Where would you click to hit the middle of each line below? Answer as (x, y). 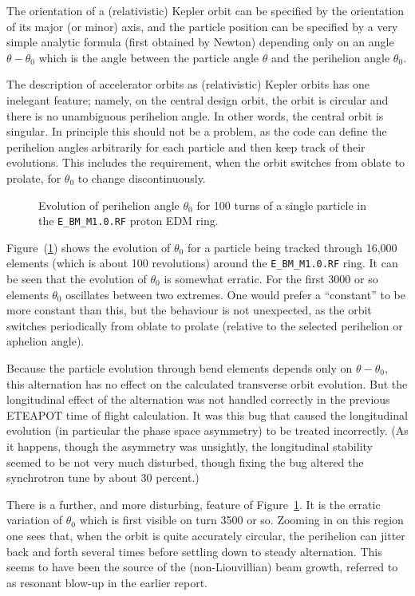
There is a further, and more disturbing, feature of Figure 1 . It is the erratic (194, 504)
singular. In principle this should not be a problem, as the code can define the (197, 131)
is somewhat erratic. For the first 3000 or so (271, 279)
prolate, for (34, 178)
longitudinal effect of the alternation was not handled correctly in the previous (198, 399)
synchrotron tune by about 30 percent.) (103, 478)
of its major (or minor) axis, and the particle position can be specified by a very (202, 26)
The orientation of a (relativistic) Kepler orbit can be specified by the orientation (206, 10)
